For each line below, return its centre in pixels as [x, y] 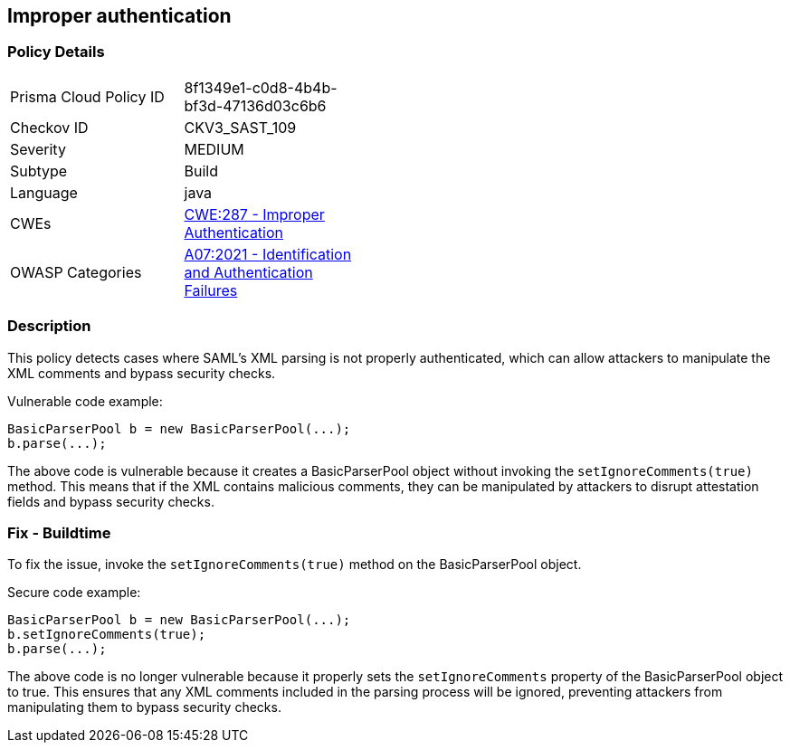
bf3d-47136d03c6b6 [255, 105]
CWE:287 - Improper [254, 214]
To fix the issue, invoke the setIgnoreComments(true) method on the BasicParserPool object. [295, 565]
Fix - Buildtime [59, 532]
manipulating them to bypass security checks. [144, 707]
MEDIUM [214, 149]
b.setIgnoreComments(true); [107, 635]
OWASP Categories [76, 272]
